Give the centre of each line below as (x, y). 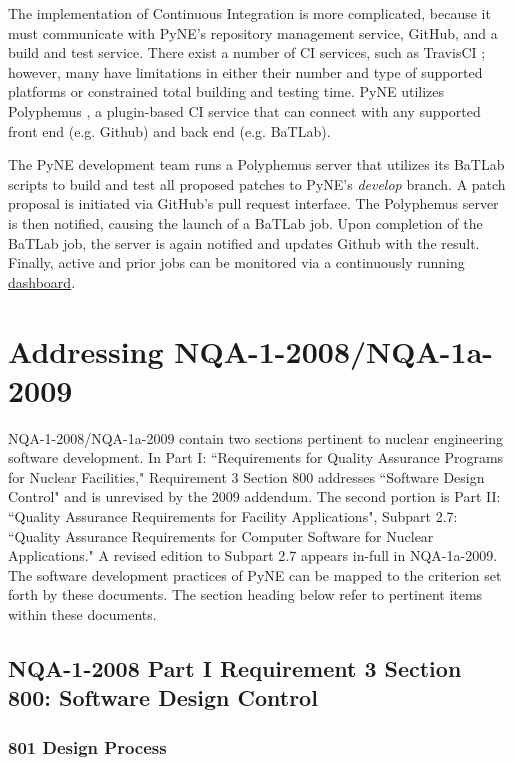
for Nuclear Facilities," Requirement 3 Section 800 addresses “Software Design (246, 476)
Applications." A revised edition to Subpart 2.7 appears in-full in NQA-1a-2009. (253, 555)
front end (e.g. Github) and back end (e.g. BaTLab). (169, 130)
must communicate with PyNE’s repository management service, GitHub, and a (253, 32)
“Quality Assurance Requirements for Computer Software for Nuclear (221, 535)
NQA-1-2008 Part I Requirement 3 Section (235, 667)
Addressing (86, 350)
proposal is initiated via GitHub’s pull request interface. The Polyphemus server (253, 203)
